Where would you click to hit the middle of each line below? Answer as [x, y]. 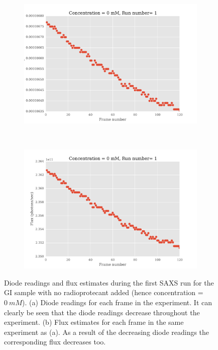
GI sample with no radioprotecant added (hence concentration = [104, 292]
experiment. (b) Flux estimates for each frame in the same [94, 322]
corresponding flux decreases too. [55, 342]
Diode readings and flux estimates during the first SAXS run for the [109, 282]
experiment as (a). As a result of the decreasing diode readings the [107, 332]
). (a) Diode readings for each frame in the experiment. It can [117, 302]
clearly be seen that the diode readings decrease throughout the [102, 312]
